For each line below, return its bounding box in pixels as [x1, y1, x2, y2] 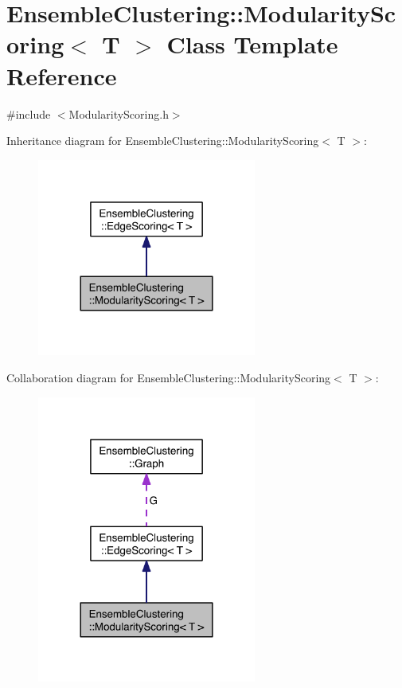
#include [6, 105, 51, 122]
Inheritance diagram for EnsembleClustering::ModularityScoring [6, 132, 319, 149]
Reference [6, 59, 117, 92]
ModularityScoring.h [68, 105, 169, 122]
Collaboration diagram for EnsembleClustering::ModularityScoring [6, 369, 331, 386]
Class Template [166, 28, 338, 61]
